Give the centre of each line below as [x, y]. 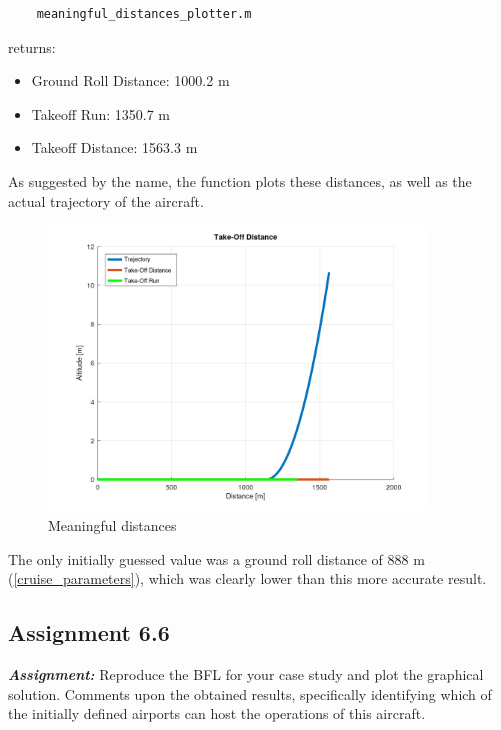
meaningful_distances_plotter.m [144, 14]
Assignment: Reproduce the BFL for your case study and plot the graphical [246, 673]
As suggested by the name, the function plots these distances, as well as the [240, 180]
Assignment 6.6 [89, 632]
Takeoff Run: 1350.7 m [101, 113]
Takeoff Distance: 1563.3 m [114, 147]
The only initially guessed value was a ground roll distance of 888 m [216, 558]
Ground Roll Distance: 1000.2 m [130, 80]
